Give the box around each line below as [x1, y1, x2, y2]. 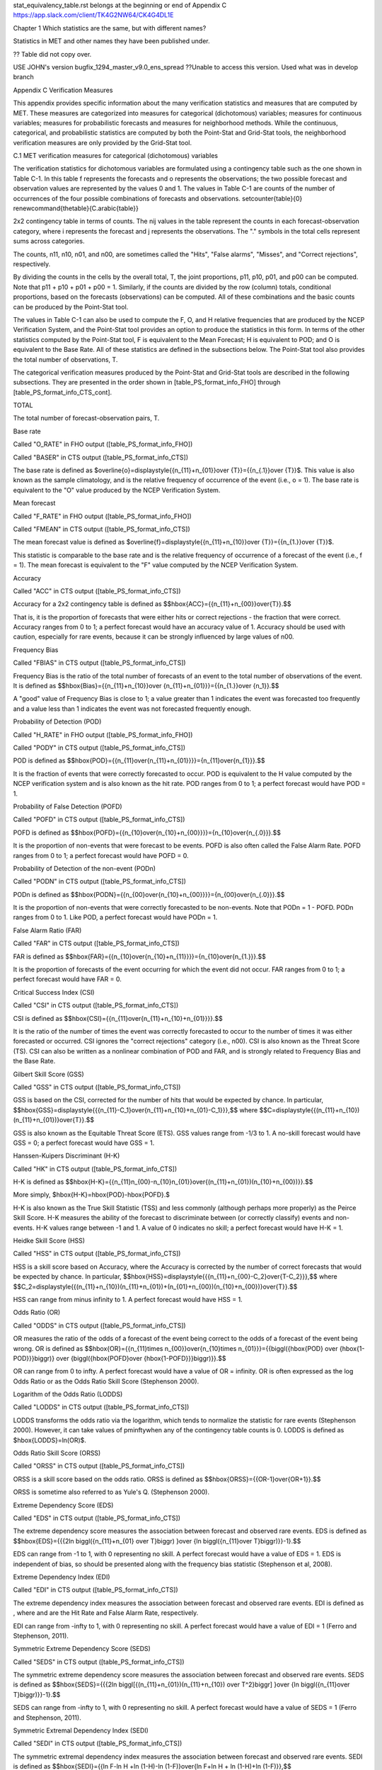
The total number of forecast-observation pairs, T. [13, 414, 160, 423]
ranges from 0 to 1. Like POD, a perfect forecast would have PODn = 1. [13, 913, 218, 922]
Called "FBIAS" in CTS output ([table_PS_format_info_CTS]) [13, 658, 187, 667]
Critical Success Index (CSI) [13, 988, 95, 996]
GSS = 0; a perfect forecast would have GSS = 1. [13, 1138, 155, 1147]
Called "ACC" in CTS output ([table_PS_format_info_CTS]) [13, 586, 181, 595]
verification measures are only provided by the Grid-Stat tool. [13, 138, 192, 147]
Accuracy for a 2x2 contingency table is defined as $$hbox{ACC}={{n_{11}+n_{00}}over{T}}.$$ [13, 600, 291, 608]
